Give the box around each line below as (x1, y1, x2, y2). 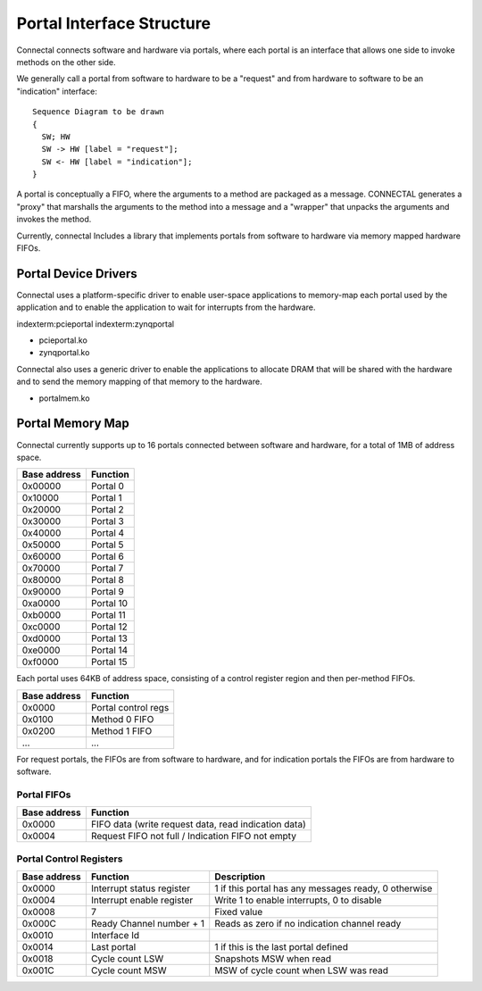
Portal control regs (90, 701, 170, 713)
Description (214, 870, 266, 883)
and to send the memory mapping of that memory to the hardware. (16, 376, 262, 387)
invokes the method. (16, 214, 92, 225)
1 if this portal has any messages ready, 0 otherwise (214, 882, 433, 895)
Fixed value (214, 906, 263, 919)
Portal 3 (90, 515, 124, 528)
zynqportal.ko (38, 347, 90, 358)
